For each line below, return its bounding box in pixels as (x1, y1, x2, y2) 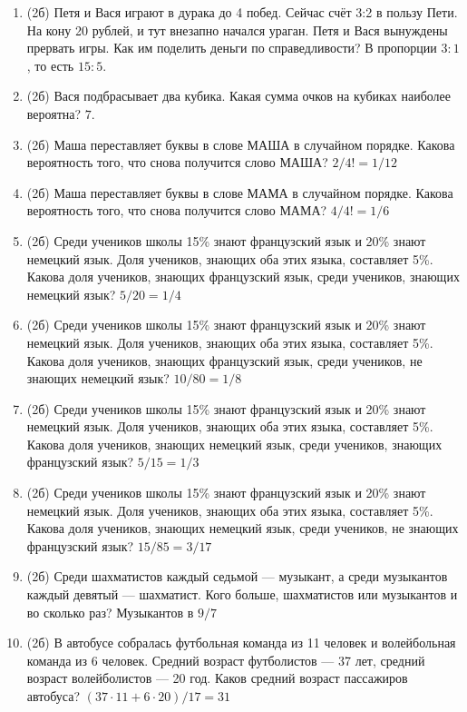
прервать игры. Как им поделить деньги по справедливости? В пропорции (26, 38, 437, 57)
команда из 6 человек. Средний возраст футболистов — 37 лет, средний (26, 650, 425, 669)
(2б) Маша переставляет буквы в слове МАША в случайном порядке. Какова (26, 134, 455, 153)
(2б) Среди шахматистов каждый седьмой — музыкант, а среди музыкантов (26, 567, 448, 586)
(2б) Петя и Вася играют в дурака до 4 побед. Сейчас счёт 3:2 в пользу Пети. (26, 3, 458, 21)
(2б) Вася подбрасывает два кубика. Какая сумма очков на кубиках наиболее (26, 86, 452, 105)
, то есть (26, 55, 74, 74)
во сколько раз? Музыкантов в (26, 602, 194, 621)
